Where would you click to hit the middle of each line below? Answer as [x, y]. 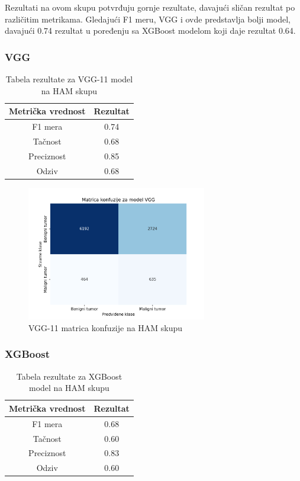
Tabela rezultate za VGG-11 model [69, 79]
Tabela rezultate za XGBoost [69, 376]
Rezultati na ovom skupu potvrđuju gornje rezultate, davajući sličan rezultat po [150, 7]
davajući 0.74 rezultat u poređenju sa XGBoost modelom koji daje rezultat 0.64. [150, 31]
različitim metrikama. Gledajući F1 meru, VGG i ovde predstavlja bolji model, [148, 19]
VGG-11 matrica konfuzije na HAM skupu [106, 327]
